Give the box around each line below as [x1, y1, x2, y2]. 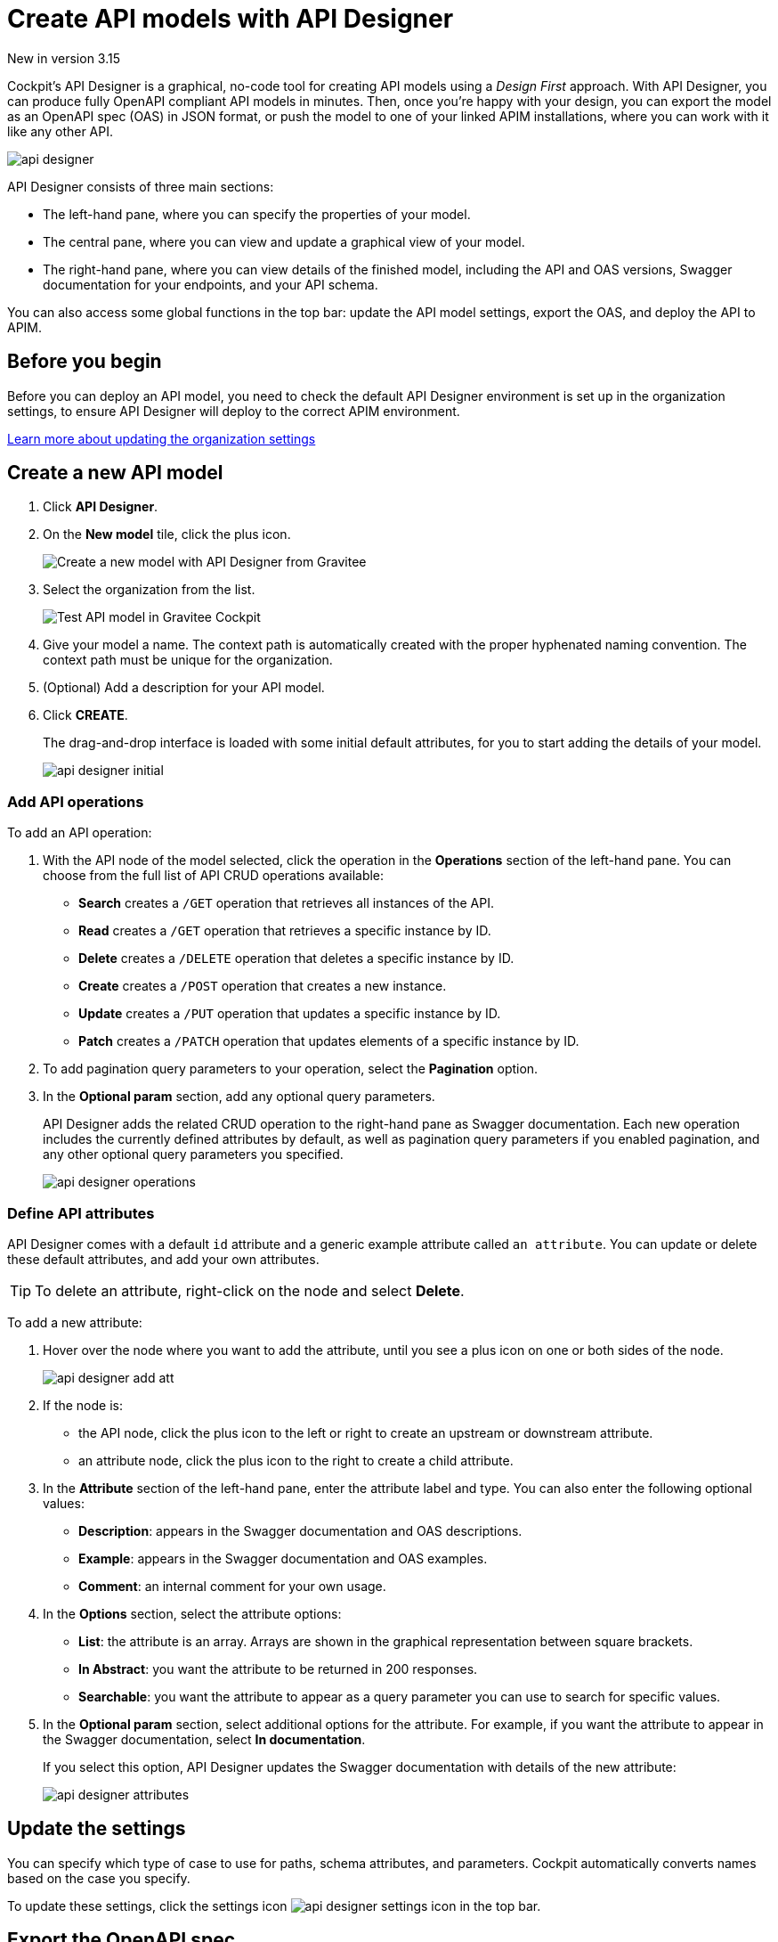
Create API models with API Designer [7, 4, 454, 34]
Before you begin [7, 350, 162, 373]
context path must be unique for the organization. [43, 652, 333, 668]
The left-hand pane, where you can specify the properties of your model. [43, 206, 471, 222]
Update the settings [7, 1817, 186, 1840]
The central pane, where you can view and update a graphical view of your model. [43, 233, 525, 249]
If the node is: [43, 1397, 123, 1413]
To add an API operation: [7, 825, 152, 841]
